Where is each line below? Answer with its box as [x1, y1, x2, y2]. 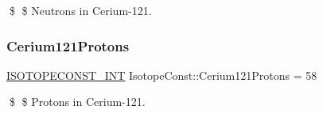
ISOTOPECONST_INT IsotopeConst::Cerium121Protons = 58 [6, 66, 317, 83]
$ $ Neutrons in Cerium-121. [9, 2, 152, 18]
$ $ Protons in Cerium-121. [9, 93, 146, 110]
